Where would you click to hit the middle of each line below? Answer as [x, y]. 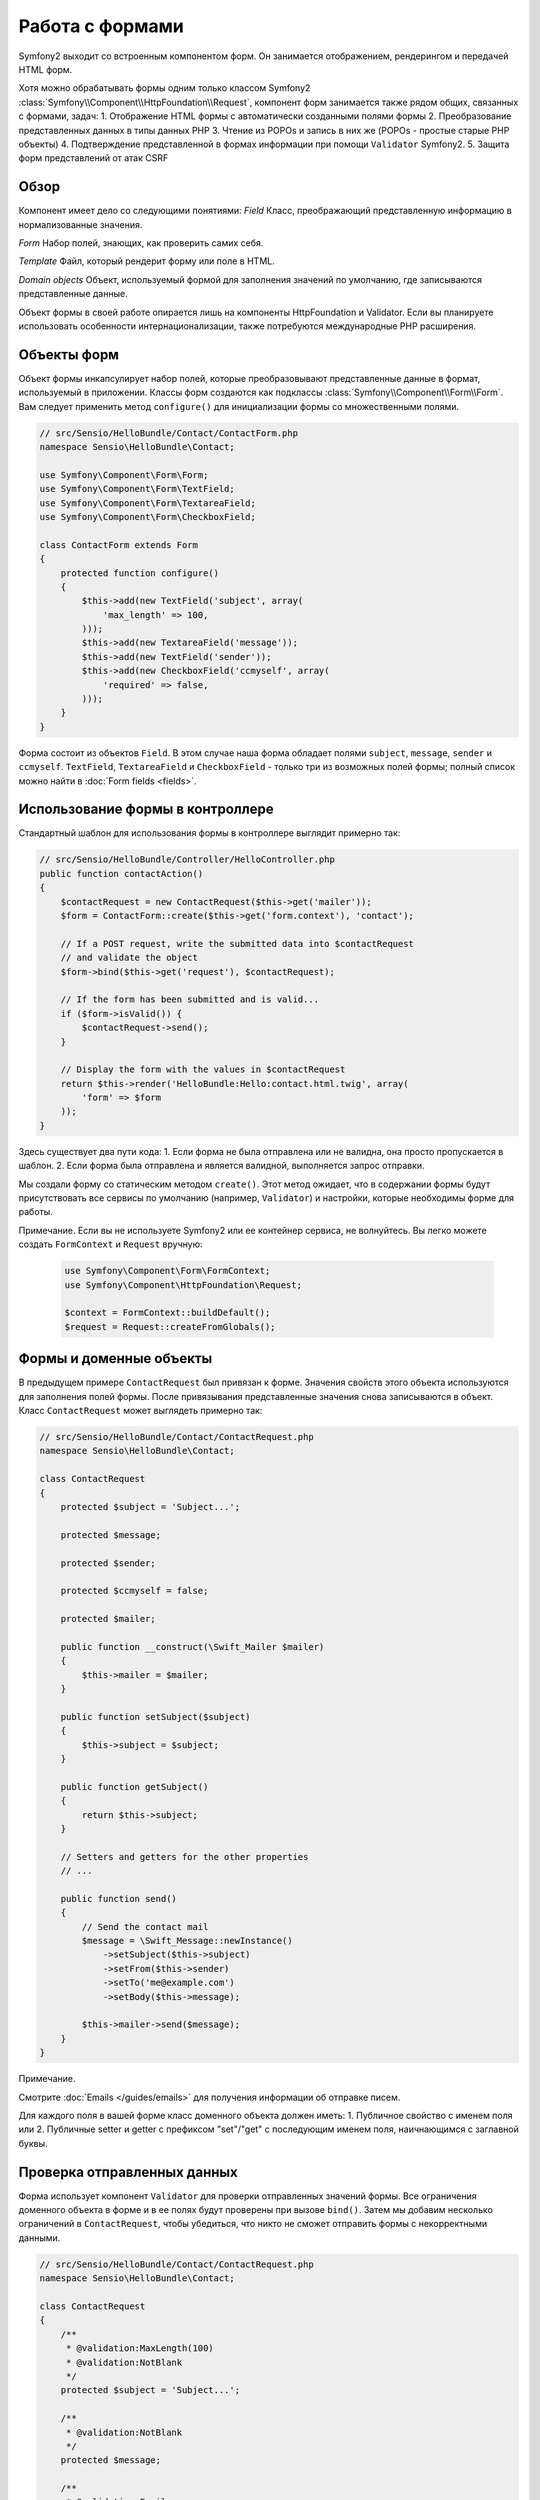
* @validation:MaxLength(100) [139, 2348]
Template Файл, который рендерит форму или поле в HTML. [146, 261]
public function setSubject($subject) [155, 1716]
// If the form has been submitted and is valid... [190, 999]
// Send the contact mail [145, 1926]
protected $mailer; [108, 1619]
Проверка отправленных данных [128, 2171]
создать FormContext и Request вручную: [110, 1244]
